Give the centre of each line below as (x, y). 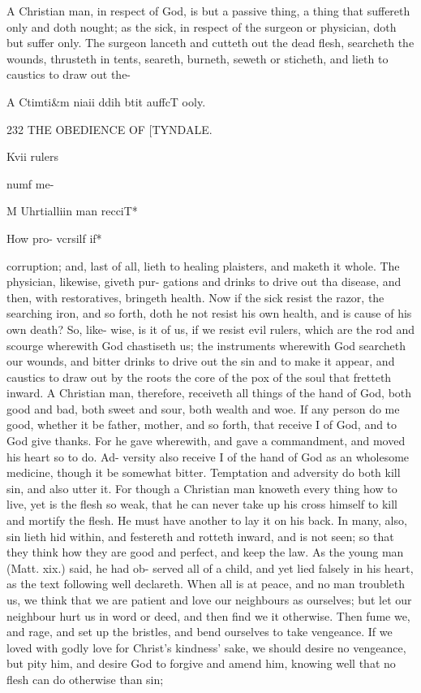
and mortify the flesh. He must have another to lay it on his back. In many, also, (207, 520)
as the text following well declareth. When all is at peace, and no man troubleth (206, 584)
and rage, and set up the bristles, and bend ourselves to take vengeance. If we (200, 632)
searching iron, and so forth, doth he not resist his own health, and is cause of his (209, 313)
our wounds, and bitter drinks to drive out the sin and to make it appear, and (201, 361)
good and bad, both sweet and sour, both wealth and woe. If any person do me (203, 408)
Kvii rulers (32, 156)
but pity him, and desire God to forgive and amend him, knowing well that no (201, 663)
